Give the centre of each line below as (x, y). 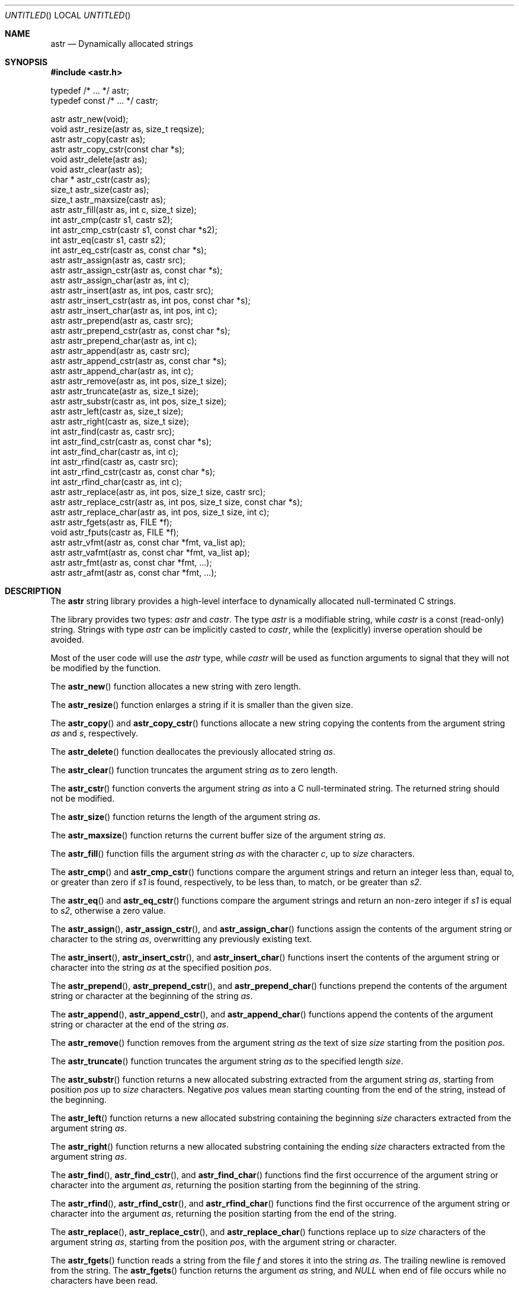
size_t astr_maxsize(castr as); (108, 200)
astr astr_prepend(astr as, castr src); (122, 320)
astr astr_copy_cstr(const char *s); (118, 149)
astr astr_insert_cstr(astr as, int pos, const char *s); (150, 300)
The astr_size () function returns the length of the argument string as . (185, 817)
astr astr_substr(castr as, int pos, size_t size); (139, 401)
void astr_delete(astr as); (99, 159)
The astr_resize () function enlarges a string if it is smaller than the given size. (202, 705)
